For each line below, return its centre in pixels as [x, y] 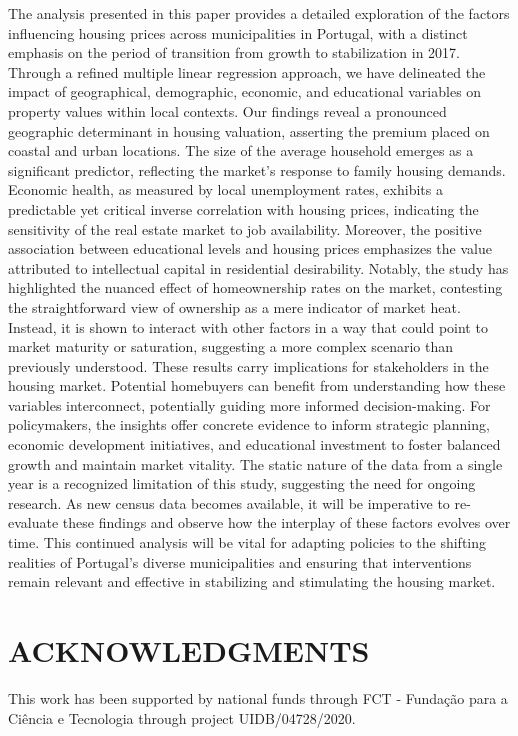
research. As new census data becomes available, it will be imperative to [229, 502]
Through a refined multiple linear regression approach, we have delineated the [247, 71]
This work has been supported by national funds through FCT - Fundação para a [258, 697]
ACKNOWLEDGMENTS [189, 650]
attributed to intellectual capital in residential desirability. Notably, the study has [258, 267]
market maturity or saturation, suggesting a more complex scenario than [231, 346]
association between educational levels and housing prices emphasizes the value [250, 248]
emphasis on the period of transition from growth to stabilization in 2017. [234, 52]
